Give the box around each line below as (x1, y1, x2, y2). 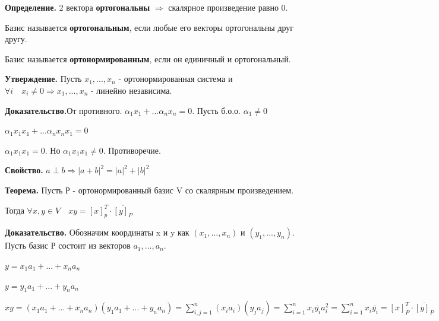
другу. (5, 33, 27, 45)
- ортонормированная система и (118, 72, 233, 85)
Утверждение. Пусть (5, 72, 82, 85)
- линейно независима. (90, 84, 172, 96)
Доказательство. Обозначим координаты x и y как (5, 226, 190, 239)
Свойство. (5, 164, 43, 176)
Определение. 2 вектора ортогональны (5, 1, 150, 13)
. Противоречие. (103, 144, 161, 156)
